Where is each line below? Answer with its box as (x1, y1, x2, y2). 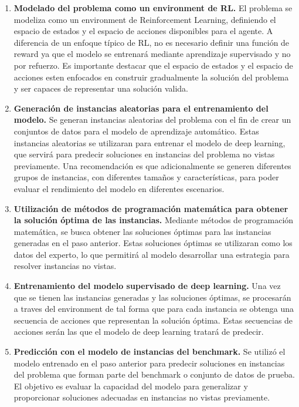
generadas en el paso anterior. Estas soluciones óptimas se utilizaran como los (13, 237, 293, 249)
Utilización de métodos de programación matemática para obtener (13, 202, 288, 214)
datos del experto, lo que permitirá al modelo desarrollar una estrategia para (13, 248, 290, 260)
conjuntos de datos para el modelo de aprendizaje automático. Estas (13, 125, 259, 137)
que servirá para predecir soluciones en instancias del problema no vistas (13, 148, 275, 160)
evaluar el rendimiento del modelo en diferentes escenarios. (13, 182, 225, 194)
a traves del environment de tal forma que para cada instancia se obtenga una (13, 302, 294, 315)
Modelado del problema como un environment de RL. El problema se (13, 2, 293, 14)
